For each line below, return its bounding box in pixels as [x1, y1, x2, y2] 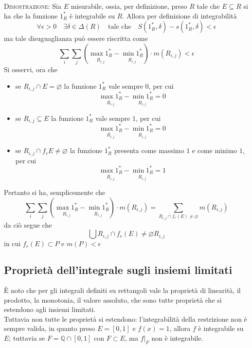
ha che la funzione [4, 10, 58, 20]
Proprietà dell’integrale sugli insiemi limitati [4, 262, 233, 277]
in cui [4, 238, 21, 249]
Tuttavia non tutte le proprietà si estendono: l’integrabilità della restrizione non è [4, 313, 247, 324]
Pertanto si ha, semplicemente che [4, 187, 106, 197]
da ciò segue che [4, 219, 52, 230]
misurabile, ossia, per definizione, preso [71, 1, 187, 11]
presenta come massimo [114, 145, 184, 155]
